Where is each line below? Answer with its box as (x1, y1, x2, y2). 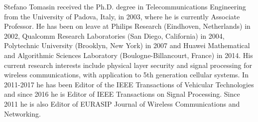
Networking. (4, 108, 41, 119)
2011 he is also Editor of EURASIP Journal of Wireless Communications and (4, 98, 240, 109)
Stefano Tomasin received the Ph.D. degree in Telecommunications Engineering (4, 1, 246, 11)
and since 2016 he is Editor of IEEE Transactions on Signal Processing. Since (4, 89, 240, 99)
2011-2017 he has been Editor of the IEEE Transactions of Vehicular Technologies (4, 79, 254, 89)
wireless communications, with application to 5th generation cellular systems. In (4, 69, 249, 80)
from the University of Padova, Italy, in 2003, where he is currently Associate (4, 11, 240, 21)
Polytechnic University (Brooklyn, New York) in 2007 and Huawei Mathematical (4, 40, 250, 51)
